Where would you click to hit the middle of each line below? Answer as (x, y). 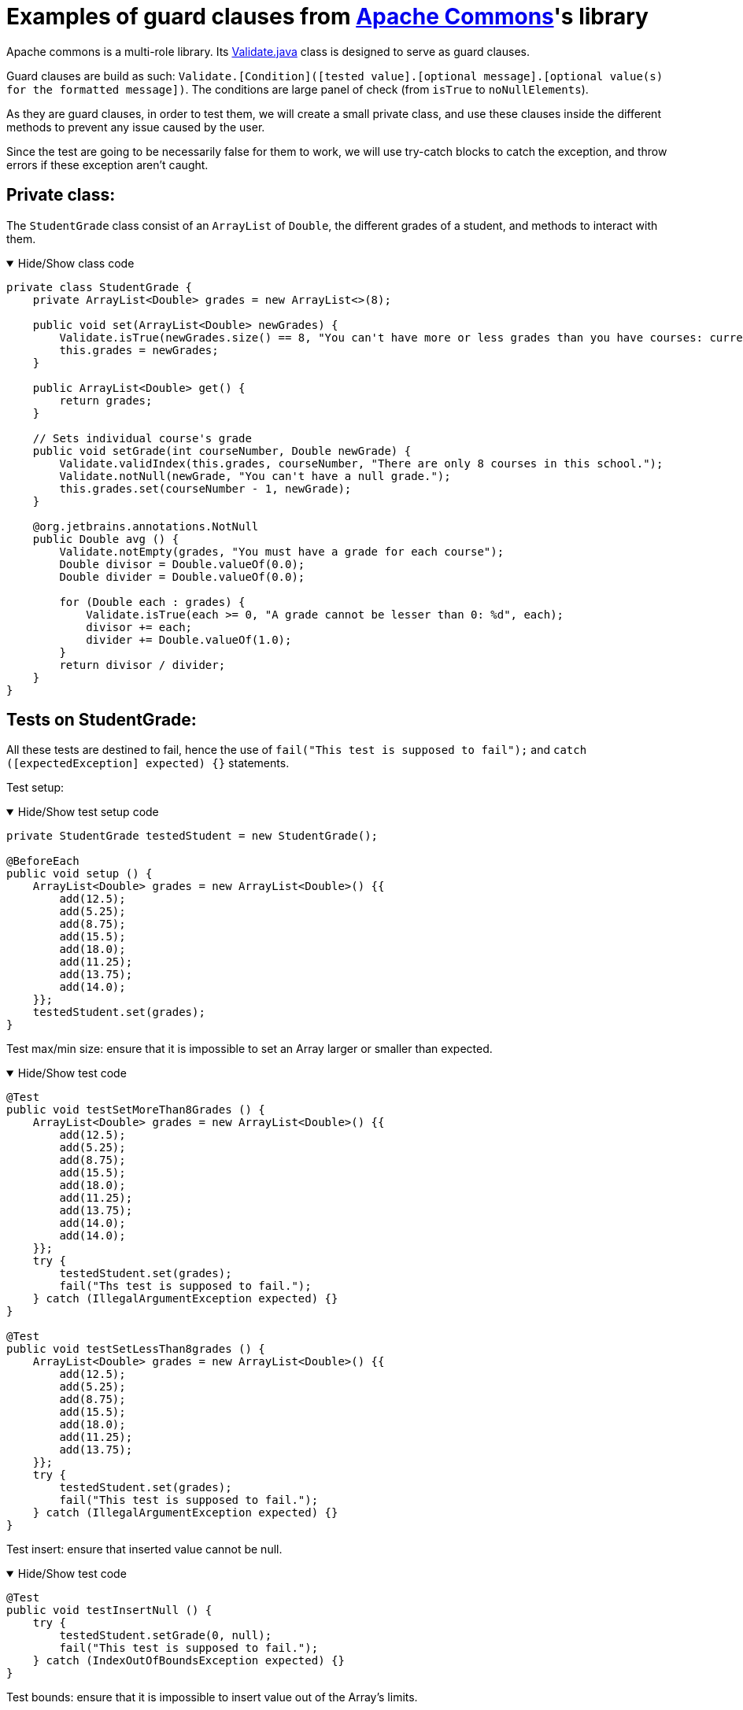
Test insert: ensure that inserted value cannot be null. (144, 1549)
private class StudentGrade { (100, 287)
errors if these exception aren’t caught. (107, 164)
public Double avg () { (106, 539)
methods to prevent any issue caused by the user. (136, 127)
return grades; (106, 400)
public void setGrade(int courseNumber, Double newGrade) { (222, 451)
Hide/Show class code (76, 263)
